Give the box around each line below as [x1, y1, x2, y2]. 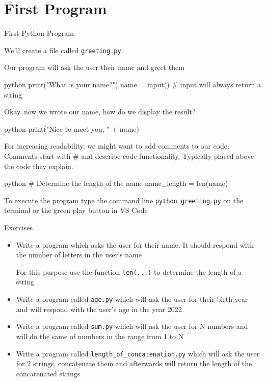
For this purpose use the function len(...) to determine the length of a [16, 266, 242, 277]
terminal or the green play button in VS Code [4, 205, 148, 216]
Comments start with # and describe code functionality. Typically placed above [4, 150, 254, 161]
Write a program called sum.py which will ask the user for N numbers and [16, 321, 248, 331]
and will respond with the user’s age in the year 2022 [16, 303, 182, 314]
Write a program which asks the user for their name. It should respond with [16, 239, 254, 250]
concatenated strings [16, 368, 81, 378]
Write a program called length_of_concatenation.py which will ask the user [16, 348, 260, 359]
